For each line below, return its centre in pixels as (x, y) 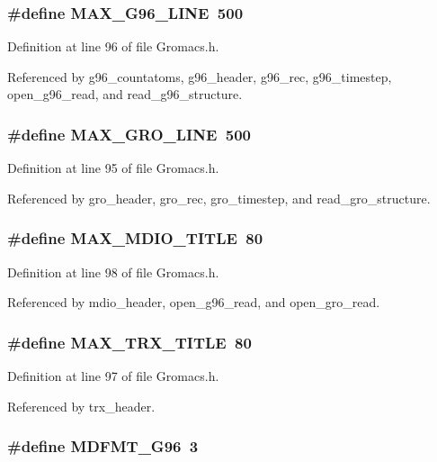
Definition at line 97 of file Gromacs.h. (113, 376)
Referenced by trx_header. (81, 406)
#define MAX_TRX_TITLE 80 (129, 342)
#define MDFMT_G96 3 (103, 446)
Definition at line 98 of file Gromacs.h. (113, 272)
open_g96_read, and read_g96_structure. (125, 94)
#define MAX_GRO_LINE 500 (129, 134)
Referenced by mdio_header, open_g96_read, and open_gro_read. (194, 302)
